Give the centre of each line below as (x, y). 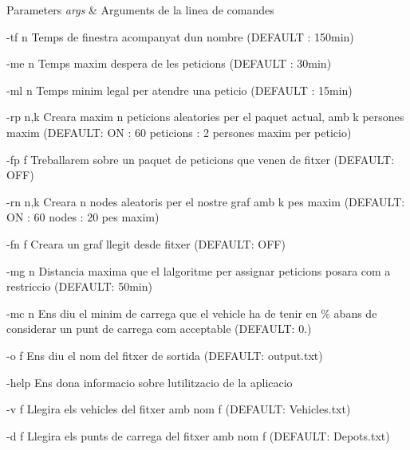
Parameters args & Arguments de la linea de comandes (140, 10)
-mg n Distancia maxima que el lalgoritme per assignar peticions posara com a (199, 270)
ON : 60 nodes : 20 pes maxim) (83, 217)
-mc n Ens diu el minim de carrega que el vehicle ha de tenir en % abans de (192, 313)
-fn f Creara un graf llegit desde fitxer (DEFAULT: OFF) (146, 243)
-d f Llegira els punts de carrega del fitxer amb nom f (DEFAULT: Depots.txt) (198, 435)
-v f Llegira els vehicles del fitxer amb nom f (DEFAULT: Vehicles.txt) (179, 409)
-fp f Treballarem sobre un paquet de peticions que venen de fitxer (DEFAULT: (201, 159)
